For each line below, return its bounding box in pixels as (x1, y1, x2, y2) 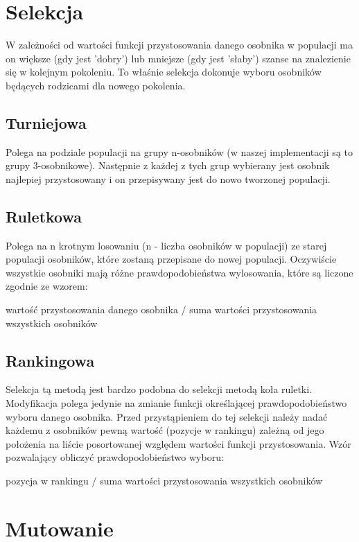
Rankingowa (6, 349, 95, 371)
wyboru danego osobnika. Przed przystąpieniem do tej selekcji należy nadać (6, 409, 328, 423)
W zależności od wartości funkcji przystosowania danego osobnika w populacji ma (6, 37, 353, 52)
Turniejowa (6, 112, 87, 133)
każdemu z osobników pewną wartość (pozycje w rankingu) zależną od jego (6, 423, 324, 437)
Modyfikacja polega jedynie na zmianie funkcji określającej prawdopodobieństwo (6, 396, 347, 410)
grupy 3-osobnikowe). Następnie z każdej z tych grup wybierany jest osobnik (6, 158, 330, 173)
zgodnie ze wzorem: (6, 279, 88, 293)
